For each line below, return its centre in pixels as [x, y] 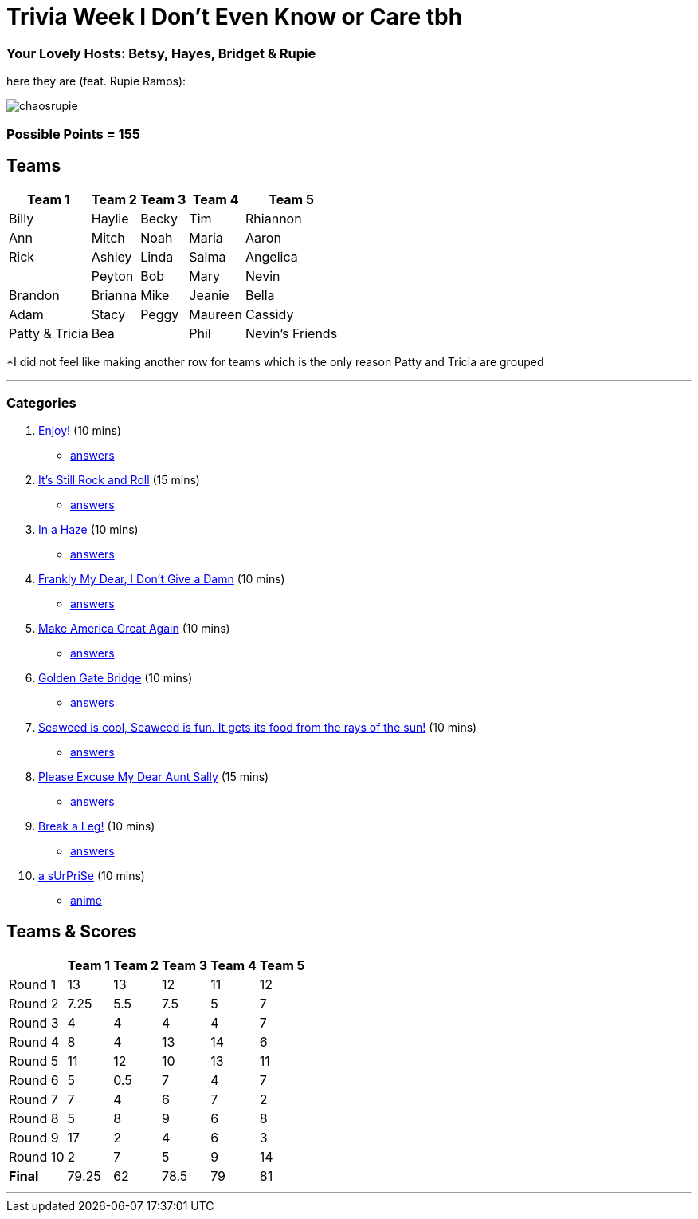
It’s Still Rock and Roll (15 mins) [119, 480]
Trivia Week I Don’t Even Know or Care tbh [235, 17]
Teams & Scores [72, 931]
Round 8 [34, 1118]
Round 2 [34, 1003]
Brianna [114, 296]
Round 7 [33, 1099]
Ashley [112, 257]
